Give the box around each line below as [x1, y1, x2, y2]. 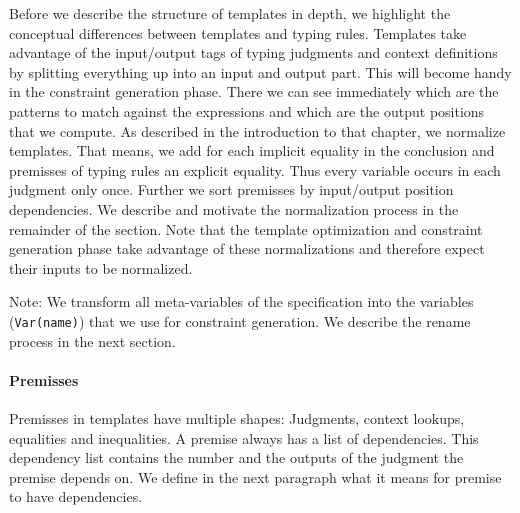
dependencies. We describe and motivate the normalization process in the [9, 198, 459, 219]
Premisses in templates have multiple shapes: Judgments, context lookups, [9, 407, 465, 428]
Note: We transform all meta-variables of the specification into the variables [9, 291, 474, 312]
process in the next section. [9, 330, 176, 351]
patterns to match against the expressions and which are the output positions [9, 100, 485, 121]
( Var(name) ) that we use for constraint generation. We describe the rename [9, 310, 471, 331]
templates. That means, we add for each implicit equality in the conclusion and [9, 140, 495, 161]
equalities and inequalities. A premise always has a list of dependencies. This [9, 427, 479, 448]
